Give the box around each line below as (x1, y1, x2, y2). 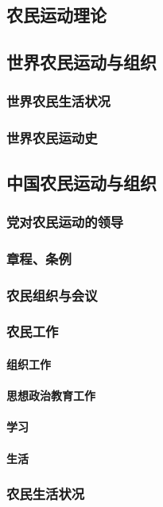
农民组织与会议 (6, 285, 98, 305)
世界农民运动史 (6, 128, 98, 148)
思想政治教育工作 (6, 387, 95, 404)
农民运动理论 (6, 2, 107, 27)
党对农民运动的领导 (6, 211, 124, 231)
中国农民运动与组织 (6, 170, 157, 194)
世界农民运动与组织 (6, 50, 157, 74)
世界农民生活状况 (6, 91, 111, 111)
